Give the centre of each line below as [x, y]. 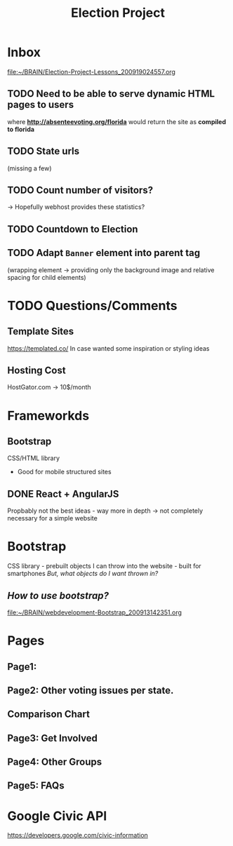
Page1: [22, 667]
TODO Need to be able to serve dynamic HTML [111, 94]
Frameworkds [48, 416]
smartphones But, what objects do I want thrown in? [83, 574]
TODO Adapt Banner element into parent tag [104, 253]
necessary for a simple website [53, 518]
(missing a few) [29, 168]
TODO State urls [43, 151]
